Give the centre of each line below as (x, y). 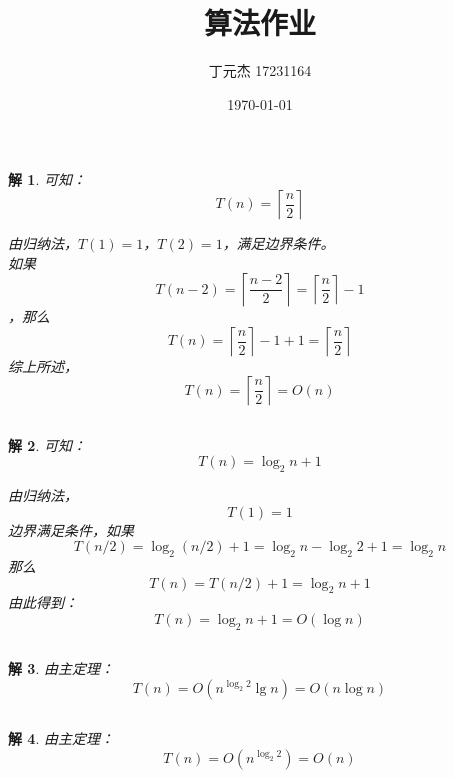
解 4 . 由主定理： (61, 738)
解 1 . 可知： (47, 179)
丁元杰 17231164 (260, 70)
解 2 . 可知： (47, 444)
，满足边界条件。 (278, 242)
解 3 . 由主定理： (61, 668)
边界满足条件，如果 (71, 529)
